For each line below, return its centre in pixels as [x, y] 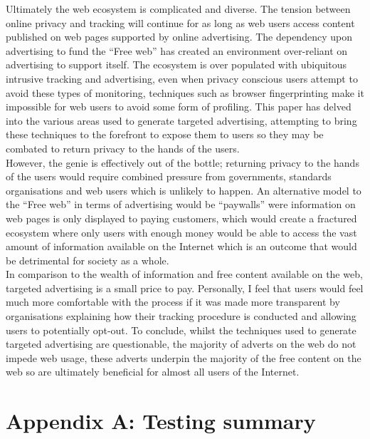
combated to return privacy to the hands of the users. [123, 148]
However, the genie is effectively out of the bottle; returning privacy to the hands [183, 162]
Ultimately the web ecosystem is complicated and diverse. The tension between [178, 9]
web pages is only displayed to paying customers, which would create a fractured [181, 218]
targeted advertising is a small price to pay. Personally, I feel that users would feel [185, 288]
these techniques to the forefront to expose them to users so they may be [165, 134]
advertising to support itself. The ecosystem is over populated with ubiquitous [176, 64]
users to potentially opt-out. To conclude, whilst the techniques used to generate [181, 330]
